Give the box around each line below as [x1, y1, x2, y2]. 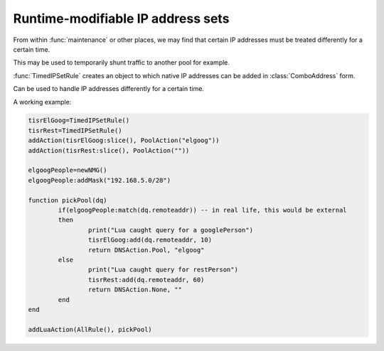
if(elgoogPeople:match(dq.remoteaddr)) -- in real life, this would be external [58, 206, 348, 214]
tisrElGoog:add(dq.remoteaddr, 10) [87, 236, 213, 244]
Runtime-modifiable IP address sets [13, 11, 230, 26]
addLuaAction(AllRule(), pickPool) [28, 325, 152, 333]
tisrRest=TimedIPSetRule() [28, 126, 122, 134]
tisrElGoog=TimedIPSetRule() [28, 117, 130, 124]
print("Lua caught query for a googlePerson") [87, 226, 254, 234]
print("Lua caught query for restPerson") [87, 266, 238, 274]
